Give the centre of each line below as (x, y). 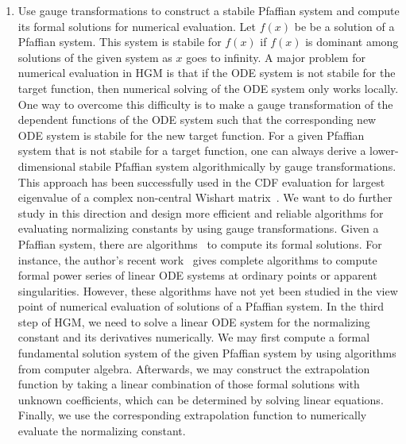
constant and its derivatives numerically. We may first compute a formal (194, 337)
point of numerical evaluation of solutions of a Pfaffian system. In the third (201, 306)
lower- (384, 151)
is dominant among (352, 42)
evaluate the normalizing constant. (102, 431)
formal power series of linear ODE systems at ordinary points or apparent (197, 275)
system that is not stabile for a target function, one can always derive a (192, 151)
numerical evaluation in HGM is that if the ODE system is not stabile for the (207, 73)
